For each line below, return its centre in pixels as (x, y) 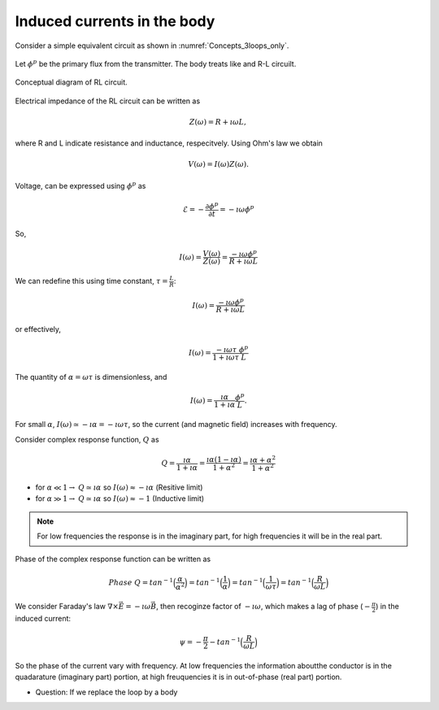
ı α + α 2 (263, 459)
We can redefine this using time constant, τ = (91, 281)
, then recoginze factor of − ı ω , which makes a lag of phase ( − (263, 607)
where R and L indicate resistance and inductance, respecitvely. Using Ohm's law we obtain (169, 143)
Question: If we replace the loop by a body (106, 692)
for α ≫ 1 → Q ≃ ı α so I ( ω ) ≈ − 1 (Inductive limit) (120, 499)
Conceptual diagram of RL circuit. (71, 82)
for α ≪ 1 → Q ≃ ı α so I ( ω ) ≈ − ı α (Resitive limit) (119, 487)
